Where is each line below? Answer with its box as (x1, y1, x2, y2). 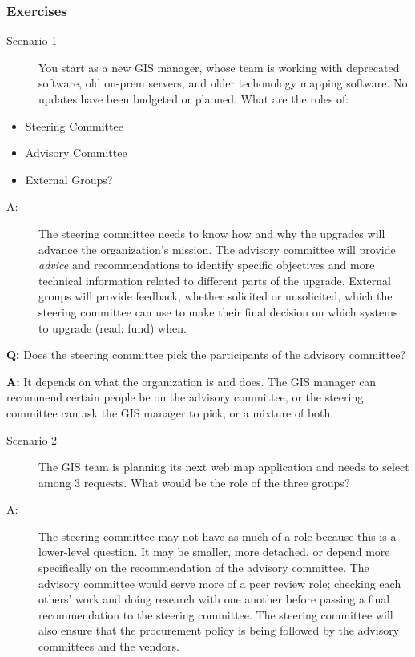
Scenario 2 (6, 431, 58, 448)
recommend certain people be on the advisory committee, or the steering (6, 389, 364, 405)
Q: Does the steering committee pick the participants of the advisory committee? (6, 346, 406, 363)
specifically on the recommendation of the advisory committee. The (38, 559, 369, 576)
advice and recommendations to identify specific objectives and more (38, 256, 375, 273)
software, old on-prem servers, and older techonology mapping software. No (38, 75, 408, 91)
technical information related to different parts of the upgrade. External (38, 272, 391, 288)
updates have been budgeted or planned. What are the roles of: (38, 91, 349, 107)
